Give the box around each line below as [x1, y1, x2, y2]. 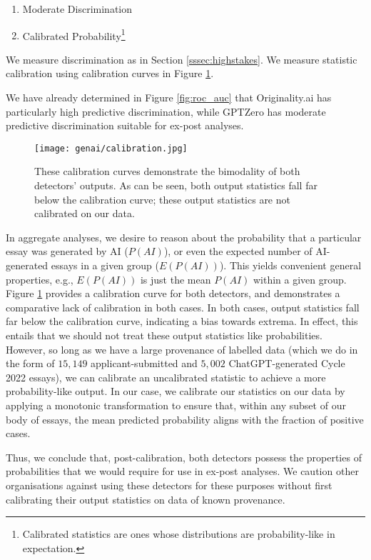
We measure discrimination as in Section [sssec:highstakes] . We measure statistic [6, 51, 357, 66]
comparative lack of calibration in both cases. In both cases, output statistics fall [6, 299, 360, 314]
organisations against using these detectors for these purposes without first [6, 477, 332, 492]
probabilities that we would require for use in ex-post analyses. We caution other [6, 464, 359, 479]
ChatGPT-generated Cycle [228, 356, 345, 371]
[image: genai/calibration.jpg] [34, 143, 188, 154]
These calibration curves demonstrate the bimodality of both [34, 164, 300, 179]
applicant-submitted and [91, 356, 198, 371]
